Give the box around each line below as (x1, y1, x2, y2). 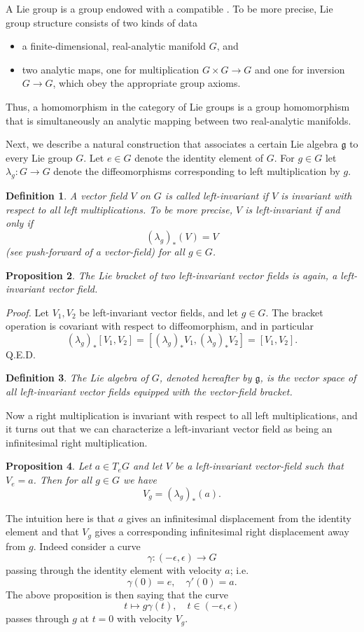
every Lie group (6, 150, 73, 164)
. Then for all (33, 472, 92, 487)
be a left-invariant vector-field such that (174, 458, 344, 473)
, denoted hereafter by (159, 370, 252, 385)
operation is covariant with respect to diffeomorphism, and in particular (6, 318, 314, 333)
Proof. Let (6, 304, 49, 319)
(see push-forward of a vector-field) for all (6, 244, 185, 258)
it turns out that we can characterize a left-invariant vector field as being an (6, 421, 332, 436)
